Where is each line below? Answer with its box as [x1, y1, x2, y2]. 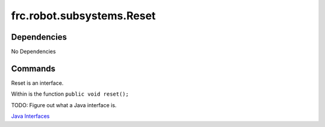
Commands [11, 63, 56, 73]
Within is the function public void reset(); [11, 90, 129, 98]
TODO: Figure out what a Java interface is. [11, 101, 117, 108]
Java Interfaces [11, 113, 50, 120]
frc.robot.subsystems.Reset [11, 9, 156, 22]
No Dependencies [11, 48, 57, 55]
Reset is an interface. [11, 79, 64, 87]
